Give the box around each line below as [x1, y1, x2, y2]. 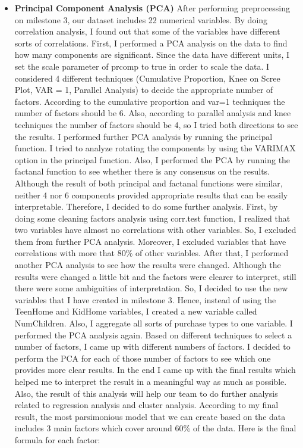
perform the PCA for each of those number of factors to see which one [14, 351, 271, 364]
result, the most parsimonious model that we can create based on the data [14, 410, 286, 422]
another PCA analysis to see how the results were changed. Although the [14, 259, 281, 271]
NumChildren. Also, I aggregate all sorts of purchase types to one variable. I [14, 317, 293, 329]
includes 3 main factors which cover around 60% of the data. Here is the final [14, 422, 296, 434]
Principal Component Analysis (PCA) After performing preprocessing [14, 2, 291, 14]
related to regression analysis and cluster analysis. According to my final [14, 399, 279, 411]
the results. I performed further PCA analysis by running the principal [14, 130, 273, 142]
